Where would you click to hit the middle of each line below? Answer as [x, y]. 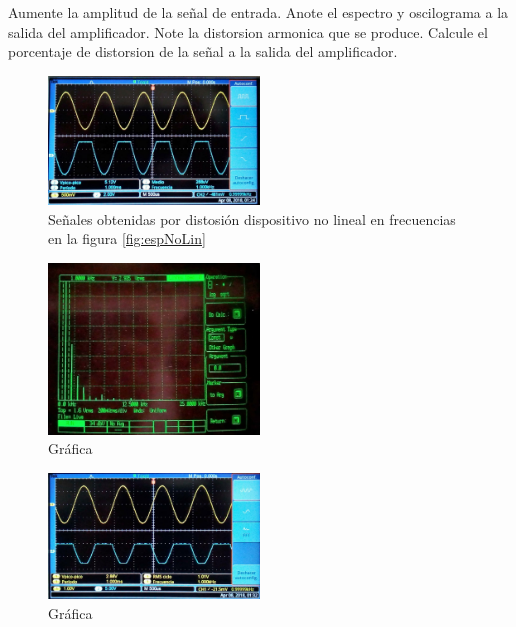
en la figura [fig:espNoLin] [127, 238]
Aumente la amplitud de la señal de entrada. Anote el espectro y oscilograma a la [258, 12]
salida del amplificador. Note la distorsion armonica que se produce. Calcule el [248, 31]
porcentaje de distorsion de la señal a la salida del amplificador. [203, 51]
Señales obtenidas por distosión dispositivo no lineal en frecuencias [252, 218]
